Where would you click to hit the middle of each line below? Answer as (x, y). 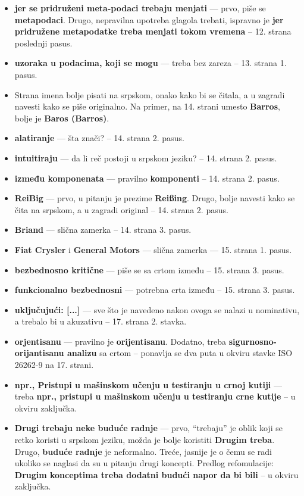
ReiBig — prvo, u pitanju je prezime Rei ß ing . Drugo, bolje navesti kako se (155, 198)
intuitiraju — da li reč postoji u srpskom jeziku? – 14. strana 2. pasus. (146, 157)
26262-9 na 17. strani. (54, 365)
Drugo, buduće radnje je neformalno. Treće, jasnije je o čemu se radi (143, 451)
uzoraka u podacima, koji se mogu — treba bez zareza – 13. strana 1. (151, 63)
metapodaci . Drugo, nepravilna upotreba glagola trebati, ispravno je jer (149, 19)
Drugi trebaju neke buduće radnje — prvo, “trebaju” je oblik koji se (148, 428)
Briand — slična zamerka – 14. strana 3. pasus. (103, 230)
